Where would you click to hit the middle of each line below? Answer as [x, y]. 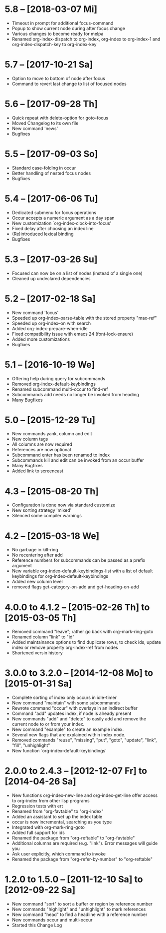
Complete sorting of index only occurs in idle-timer [64, 698]
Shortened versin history [37, 653]
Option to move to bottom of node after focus [58, 78]
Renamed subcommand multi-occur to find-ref [60, 389]
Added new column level [37, 582]
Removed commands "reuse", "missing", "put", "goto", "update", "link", [84, 740]
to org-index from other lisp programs [51, 801]
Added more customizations [41, 339]
